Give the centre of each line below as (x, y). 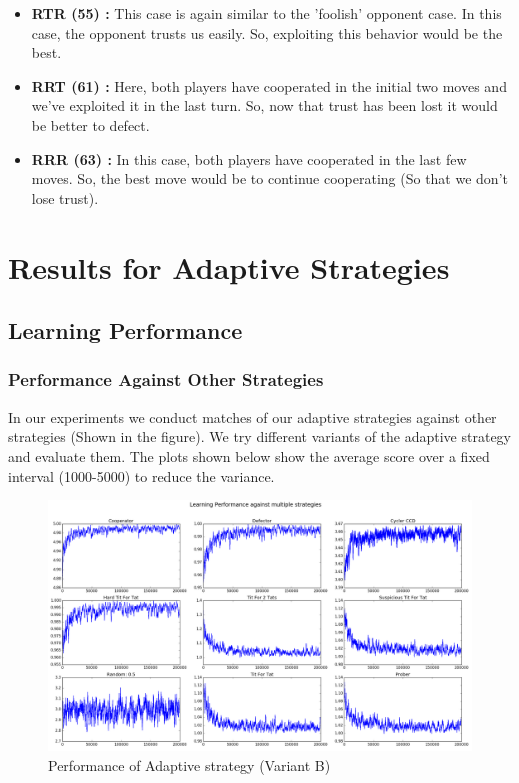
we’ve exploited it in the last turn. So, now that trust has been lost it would (264, 105)
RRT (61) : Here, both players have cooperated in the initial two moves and (269, 85)
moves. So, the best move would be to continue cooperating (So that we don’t (269, 178)
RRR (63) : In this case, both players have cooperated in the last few (249, 158)
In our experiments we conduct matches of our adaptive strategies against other (252, 416)
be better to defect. (90, 124)
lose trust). (65, 197)
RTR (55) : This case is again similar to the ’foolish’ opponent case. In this (266, 13)
